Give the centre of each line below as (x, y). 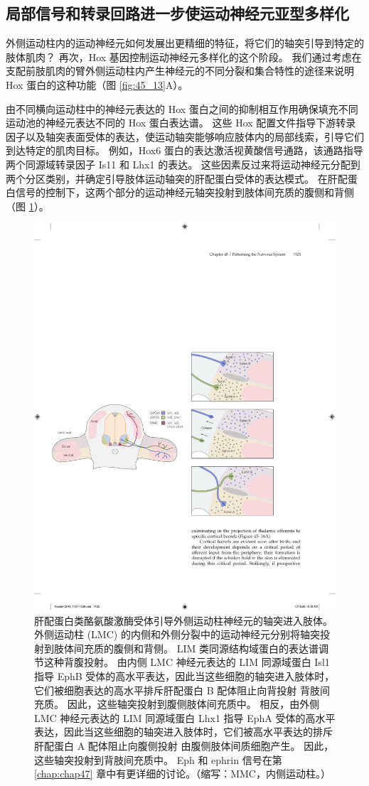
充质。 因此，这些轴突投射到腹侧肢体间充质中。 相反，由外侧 (177, 704)
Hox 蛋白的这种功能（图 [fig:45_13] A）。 (97, 84)
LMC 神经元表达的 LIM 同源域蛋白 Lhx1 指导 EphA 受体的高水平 (185, 717)
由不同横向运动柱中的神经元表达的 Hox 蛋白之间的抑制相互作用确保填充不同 (182, 108)
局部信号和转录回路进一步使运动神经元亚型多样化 (177, 13)
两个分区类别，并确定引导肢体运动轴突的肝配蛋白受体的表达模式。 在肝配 (177, 178)
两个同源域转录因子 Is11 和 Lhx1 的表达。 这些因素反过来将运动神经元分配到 (183, 164)
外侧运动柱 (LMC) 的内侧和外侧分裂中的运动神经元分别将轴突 (177, 634)
